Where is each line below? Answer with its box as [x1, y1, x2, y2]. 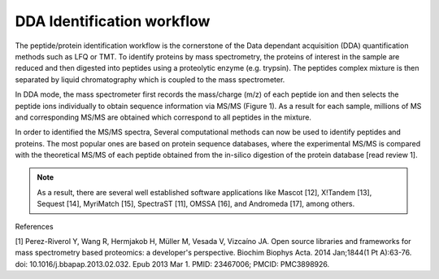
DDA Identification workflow [15, 12, 211, 30]
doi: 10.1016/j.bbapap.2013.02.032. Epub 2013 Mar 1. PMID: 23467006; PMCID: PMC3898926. [15, 259, 330, 268]
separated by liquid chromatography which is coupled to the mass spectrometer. [15, 74, 285, 85]
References [15, 221, 54, 231]
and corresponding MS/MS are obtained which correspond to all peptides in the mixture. [15, 112, 312, 122]
